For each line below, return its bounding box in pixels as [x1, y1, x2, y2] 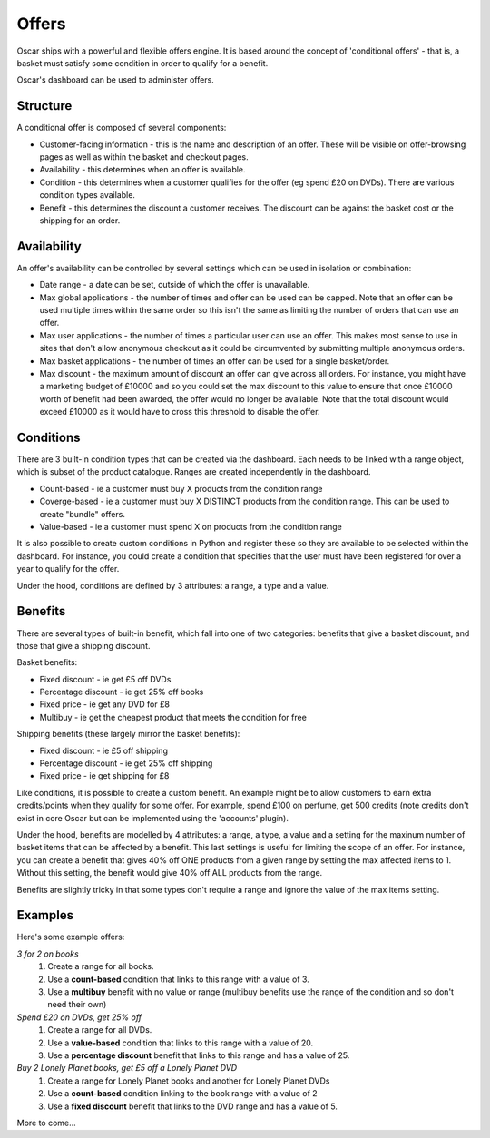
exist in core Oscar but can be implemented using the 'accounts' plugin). [16, 812, 289, 823]
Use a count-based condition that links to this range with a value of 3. [47, 974, 310, 985]
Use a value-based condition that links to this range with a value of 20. [47, 1037, 313, 1048]
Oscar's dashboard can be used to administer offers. [16, 74, 215, 85]
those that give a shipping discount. [16, 640, 151, 651]
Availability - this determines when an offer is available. [39, 164, 246, 175]
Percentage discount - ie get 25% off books [39, 686, 204, 698]
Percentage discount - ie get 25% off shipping [39, 758, 213, 769]
